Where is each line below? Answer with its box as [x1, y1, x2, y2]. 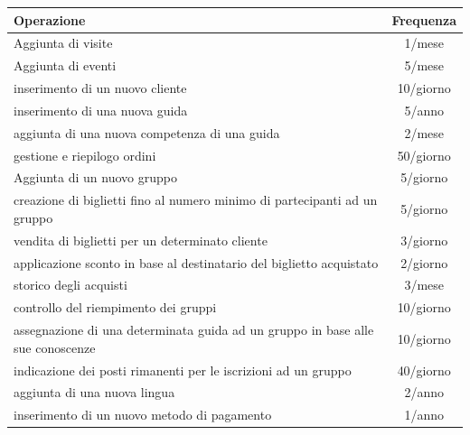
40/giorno [397, 360, 451, 379]
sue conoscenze [14, 338, 96, 356]
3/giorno [400, 230, 448, 249]
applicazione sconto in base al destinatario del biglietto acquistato [14, 253, 379, 272]
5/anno [404, 100, 444, 119]
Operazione [14, 10, 86, 29]
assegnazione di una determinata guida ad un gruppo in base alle [14, 320, 374, 339]
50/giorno [397, 145, 451, 164]
